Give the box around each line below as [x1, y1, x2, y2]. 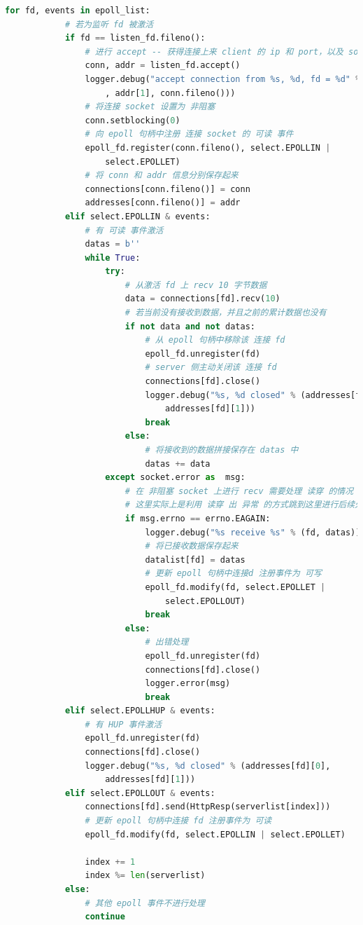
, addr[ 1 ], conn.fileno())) [105, 88, 236, 98]
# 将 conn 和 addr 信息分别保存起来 [85, 170, 239, 181]
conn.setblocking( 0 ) [85, 115, 180, 125]
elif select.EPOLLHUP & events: [64, 706, 215, 716]
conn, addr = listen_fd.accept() [85, 60, 241, 71]
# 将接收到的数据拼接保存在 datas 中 [145, 445, 299, 455]
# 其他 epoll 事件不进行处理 [85, 898, 205, 908]
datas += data [145, 458, 211, 469]
